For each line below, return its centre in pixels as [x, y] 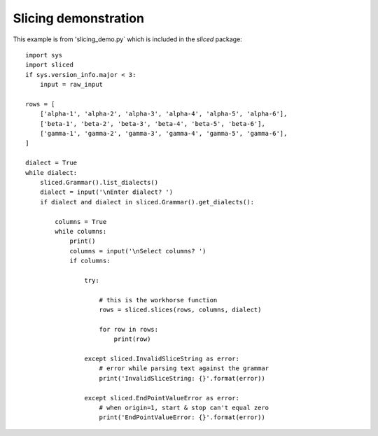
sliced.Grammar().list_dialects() [99, 183]
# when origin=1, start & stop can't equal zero [184, 408]
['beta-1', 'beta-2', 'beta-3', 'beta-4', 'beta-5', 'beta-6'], [152, 124]
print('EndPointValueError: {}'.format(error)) [182, 417]
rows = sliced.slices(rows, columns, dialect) [180, 310]
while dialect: [51, 173]
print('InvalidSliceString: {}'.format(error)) [182, 378]
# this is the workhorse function [158, 300]
